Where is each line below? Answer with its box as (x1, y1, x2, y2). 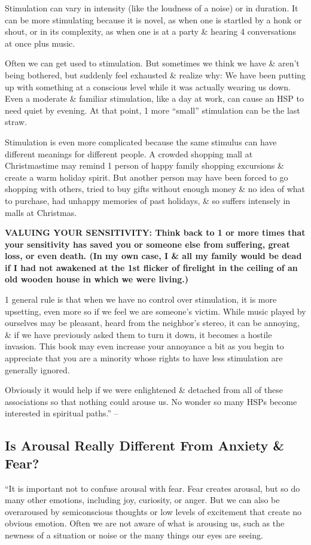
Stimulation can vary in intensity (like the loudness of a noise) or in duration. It (5, 2, 298, 14)
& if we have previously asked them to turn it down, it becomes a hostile (5, 328, 272, 340)
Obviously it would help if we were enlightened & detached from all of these (5, 383, 283, 396)
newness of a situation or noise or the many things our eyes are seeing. (5, 528, 263, 541)
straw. (5, 115, 28, 128)
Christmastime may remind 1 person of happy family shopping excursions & (5, 159, 284, 172)
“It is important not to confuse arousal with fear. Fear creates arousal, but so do (5, 482, 300, 494)
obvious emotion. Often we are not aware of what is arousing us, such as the (5, 517, 285, 529)
